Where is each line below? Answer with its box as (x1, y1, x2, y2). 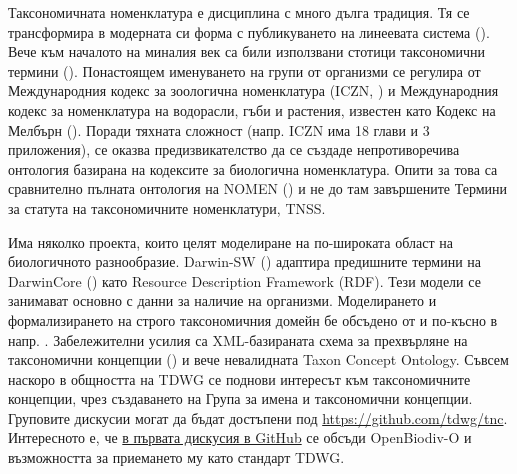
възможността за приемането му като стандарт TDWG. (8, 447, 345, 468)
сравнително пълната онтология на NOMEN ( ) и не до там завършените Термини (8, 178, 508, 199)
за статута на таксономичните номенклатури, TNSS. (8, 197, 326, 218)
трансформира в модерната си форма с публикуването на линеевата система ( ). (8, 21, 490, 42)
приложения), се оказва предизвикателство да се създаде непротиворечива (8, 139, 460, 160)
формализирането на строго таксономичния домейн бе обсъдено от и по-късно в (8, 309, 498, 330)
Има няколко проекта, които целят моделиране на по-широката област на (8, 231, 453, 252)
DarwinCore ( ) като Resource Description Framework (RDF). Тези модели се (8, 270, 481, 291)
